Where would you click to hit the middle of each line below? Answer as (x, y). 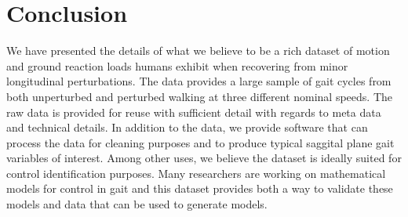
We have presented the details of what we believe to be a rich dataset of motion (198, 51)
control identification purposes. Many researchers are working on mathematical (196, 173)
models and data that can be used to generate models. (137, 204)
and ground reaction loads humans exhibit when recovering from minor (177, 65)
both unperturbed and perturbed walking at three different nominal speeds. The (200, 96)
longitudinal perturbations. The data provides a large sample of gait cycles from (199, 81)
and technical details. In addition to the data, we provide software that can (187, 127)
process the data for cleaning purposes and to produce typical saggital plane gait (200, 142)
